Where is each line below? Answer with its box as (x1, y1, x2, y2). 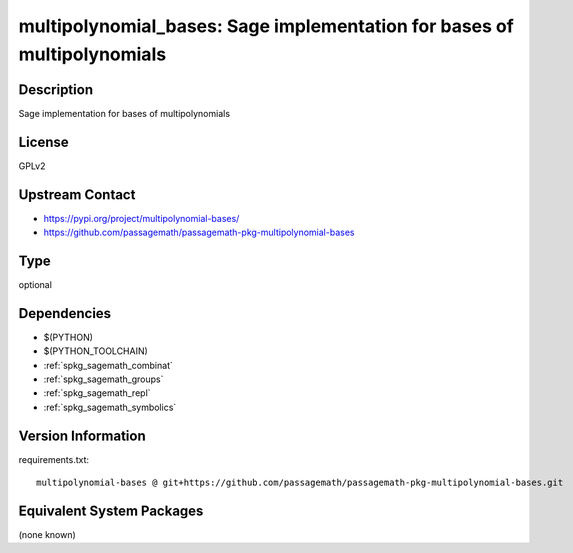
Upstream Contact (18, 186, 136, 203)
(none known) (18, 529, 77, 541)
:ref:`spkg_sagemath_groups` (43, 373, 164, 385)
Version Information (18, 427, 146, 444)
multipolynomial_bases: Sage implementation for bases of (18, 15, 514, 37)
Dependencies (18, 305, 112, 322)
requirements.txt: (18, 453, 90, 465)
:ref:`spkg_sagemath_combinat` (43, 359, 174, 371)
